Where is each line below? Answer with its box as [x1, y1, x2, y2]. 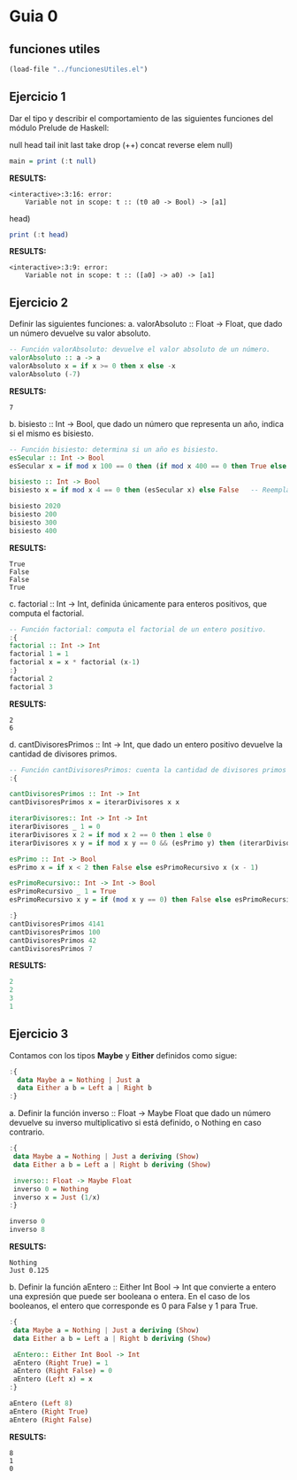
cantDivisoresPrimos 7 [9, 944, 93, 953]
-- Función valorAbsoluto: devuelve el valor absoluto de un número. [9, 345, 271, 354]
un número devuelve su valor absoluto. [9, 328, 151, 338]
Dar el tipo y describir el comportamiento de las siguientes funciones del [9, 112, 274, 123]
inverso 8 [9, 1225, 46, 1235]
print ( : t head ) [9, 230, 69, 239]
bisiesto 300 [9, 518, 57, 527]
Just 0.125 [9, 1267, 49, 1275]
